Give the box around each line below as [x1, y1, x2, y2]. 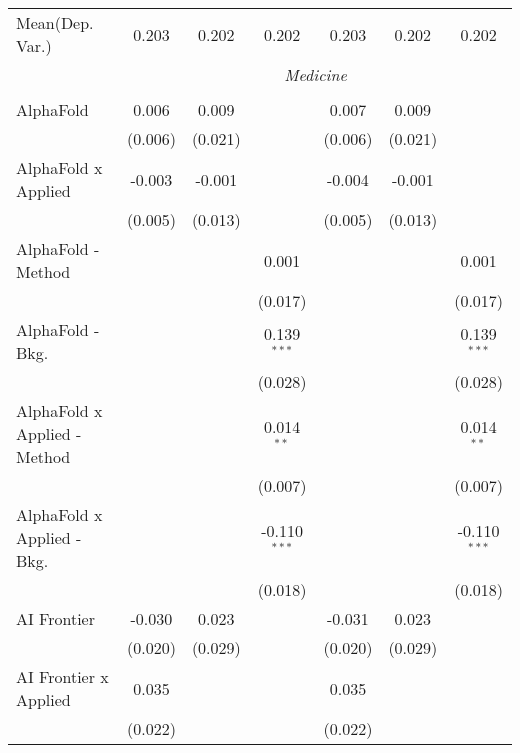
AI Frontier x [16, 665, 109, 688]
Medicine [284, 63, 347, 86]
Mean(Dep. [16, 11, 94, 34]
